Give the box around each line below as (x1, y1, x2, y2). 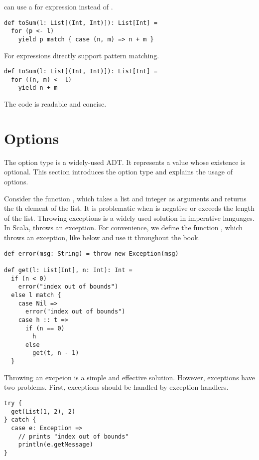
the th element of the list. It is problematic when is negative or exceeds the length (4, 203, 255, 213)
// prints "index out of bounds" (18, 433, 129, 440)
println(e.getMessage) (18, 441, 93, 449)
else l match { (11, 291, 61, 299)
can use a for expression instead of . (4, 1, 113, 11)
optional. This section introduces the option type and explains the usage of (4, 166, 233, 177)
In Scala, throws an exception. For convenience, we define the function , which (4, 222, 243, 233)
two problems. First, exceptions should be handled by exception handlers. (4, 382, 229, 392)
